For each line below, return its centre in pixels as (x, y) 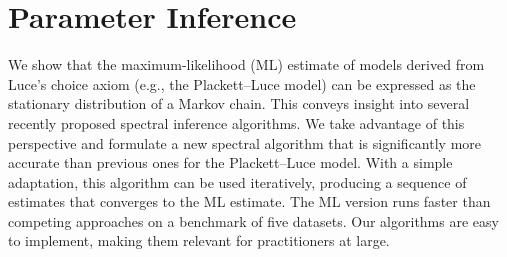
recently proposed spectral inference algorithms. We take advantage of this (236, 122)
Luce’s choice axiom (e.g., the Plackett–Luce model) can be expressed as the (242, 83)
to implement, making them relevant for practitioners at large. (199, 240)
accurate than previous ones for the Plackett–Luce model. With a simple (230, 162)
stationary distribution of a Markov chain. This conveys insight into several (239, 103)
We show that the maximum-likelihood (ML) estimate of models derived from (246, 64)
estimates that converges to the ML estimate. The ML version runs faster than (249, 201)
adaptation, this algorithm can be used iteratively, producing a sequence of (237, 181)
